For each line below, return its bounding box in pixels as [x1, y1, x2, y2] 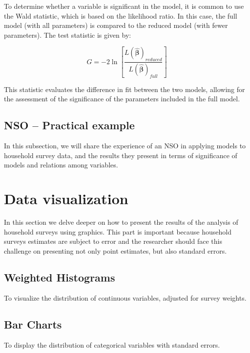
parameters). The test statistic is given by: [4, 29, 131, 40]
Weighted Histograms [4, 269, 115, 284]
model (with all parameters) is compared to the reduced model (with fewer [4, 20, 228, 30]
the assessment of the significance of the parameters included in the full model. [4, 94, 240, 104]
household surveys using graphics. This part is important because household [4, 226, 231, 236]
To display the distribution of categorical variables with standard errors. [4, 339, 220, 350]
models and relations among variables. [4, 160, 118, 170]
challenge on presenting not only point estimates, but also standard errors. [4, 245, 227, 256]
